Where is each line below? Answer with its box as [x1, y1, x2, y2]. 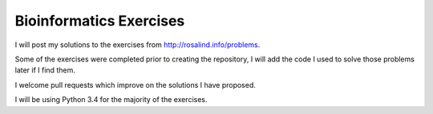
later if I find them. [14, 65, 75, 75]
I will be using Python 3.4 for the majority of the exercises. [14, 95, 208, 104]
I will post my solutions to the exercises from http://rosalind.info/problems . [14, 40, 261, 49]
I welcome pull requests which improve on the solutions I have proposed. [14, 80, 257, 89]
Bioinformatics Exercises [14, 12, 185, 29]
